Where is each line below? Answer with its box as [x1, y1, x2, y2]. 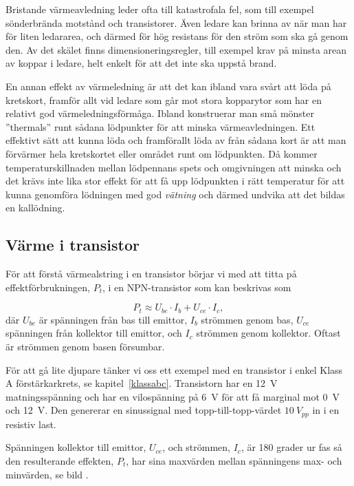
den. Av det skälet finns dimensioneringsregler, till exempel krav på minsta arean [5, 42, 347, 56]
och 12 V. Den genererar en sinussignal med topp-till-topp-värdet [5, 403, 282, 417]
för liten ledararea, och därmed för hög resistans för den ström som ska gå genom [5, 29, 349, 43]
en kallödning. [5, 200, 65, 215]
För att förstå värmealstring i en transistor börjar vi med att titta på [5, 266, 297, 281]
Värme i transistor [5, 234, 140, 255]
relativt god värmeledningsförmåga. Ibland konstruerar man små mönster [5, 106, 314, 120]
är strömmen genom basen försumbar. [5, 339, 165, 353]
